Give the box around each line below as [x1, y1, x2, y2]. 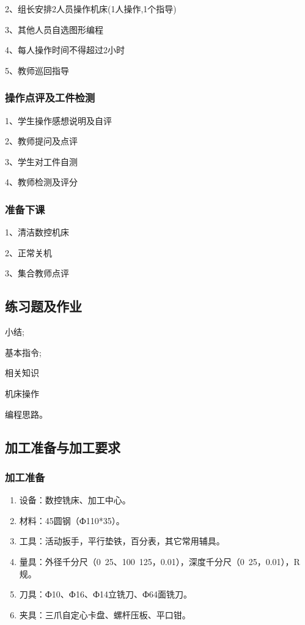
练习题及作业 [5, 297, 82, 316]
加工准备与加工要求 [5, 437, 120, 456]
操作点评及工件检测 [5, 90, 95, 105]
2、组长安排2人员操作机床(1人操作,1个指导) [5, 2, 177, 15]
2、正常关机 [5, 246, 52, 259]
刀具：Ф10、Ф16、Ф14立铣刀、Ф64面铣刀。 [19, 588, 193, 601]
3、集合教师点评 [5, 267, 69, 279]
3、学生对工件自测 [5, 155, 78, 168]
